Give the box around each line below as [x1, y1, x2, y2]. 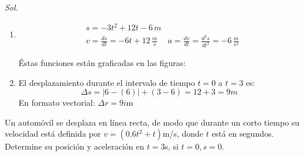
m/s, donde [162, 127, 203, 140]
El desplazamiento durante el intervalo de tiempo [18, 76, 195, 88]
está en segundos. [211, 127, 274, 140]
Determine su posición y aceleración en [5, 140, 145, 152]
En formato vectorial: [18, 96, 95, 109]
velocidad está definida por [5, 127, 101, 140]
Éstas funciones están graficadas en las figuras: [18, 57, 186, 69]
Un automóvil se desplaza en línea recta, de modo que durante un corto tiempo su [5, 116, 300, 128]
